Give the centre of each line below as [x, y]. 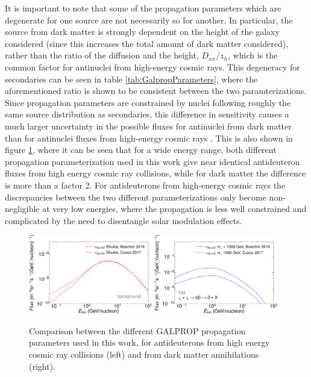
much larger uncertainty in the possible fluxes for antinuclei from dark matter [148, 126]
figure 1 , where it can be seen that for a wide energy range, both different [141, 150]
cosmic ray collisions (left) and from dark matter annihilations [144, 354]
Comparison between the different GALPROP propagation [137, 330]
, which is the [253, 55]
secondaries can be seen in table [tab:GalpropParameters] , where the [131, 79]
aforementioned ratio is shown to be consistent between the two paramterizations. [156, 91]
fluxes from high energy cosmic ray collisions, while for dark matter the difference [155, 173]
